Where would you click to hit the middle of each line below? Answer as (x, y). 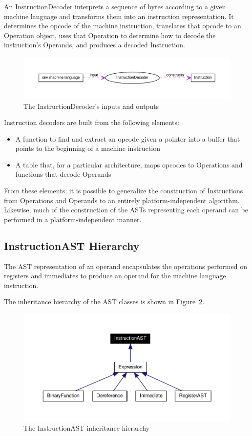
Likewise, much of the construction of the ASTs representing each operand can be (126, 210)
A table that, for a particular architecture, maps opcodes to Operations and (129, 164)
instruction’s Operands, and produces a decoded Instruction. (94, 45)
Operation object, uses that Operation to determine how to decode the (110, 35)
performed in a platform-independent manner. (73, 219)
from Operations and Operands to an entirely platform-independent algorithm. (122, 200)
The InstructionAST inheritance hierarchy (87, 428)
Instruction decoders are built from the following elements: (92, 122)
